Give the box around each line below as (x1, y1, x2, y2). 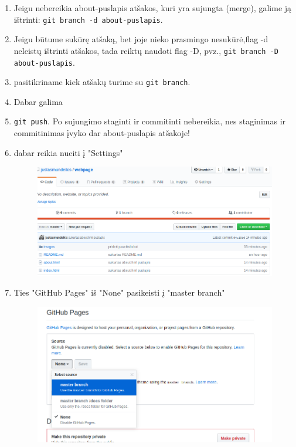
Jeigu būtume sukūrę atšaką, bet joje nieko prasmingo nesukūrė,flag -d (13, 33, 268, 45)
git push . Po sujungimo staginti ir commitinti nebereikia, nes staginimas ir (13, 115, 286, 127)
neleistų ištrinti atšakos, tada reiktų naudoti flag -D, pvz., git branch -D (13, 44, 278, 56)
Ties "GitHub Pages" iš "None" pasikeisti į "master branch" (13, 286, 225, 299)
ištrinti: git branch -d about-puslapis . (13, 13, 163, 25)
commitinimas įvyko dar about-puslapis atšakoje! (13, 127, 190, 139)
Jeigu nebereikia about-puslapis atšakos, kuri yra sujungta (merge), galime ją (13, 2, 292, 13)
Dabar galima (13, 95, 63, 107)
